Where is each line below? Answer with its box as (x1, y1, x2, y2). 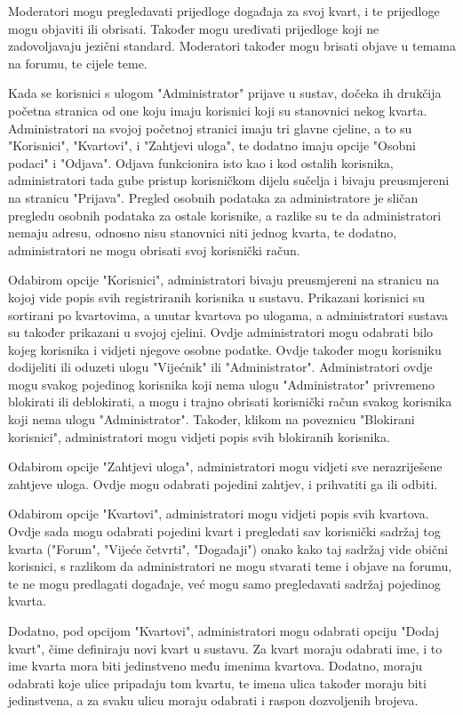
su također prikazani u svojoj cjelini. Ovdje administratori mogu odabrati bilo (8, 323, 434, 341)
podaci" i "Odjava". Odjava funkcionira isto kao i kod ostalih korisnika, (8, 153, 394, 172)
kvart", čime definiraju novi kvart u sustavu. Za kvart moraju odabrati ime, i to (8, 639, 443, 657)
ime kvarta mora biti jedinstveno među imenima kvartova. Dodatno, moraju (8, 656, 422, 675)
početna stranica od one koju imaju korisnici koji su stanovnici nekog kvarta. (8, 100, 427, 119)
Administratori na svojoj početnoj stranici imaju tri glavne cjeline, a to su (8, 118, 412, 137)
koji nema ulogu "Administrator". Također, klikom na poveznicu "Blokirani (8, 410, 415, 429)
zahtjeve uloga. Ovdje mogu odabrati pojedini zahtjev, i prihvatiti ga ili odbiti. (8, 474, 438, 493)
